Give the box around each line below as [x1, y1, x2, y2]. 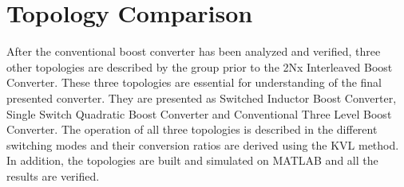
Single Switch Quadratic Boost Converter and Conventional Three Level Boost [6, 105, 392, 122]
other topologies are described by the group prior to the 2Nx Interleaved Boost [6, 58, 393, 75]
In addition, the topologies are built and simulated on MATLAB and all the [6, 152, 378, 169]
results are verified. [6, 167, 100, 184]
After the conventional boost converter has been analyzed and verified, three [6, 43, 381, 60]
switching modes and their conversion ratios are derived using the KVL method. [6, 136, 399, 153]
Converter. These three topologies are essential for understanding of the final [6, 74, 382, 91]
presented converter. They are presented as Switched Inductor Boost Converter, [6, 89, 397, 106]
